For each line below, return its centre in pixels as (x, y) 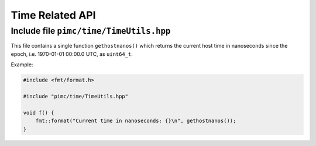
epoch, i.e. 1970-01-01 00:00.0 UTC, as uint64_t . (72, 54)
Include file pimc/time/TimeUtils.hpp (91, 31)
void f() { (39, 113)
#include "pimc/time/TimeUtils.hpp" (76, 96)
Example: (22, 65)
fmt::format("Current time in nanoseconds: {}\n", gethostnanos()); (136, 121)
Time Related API (53, 15)
